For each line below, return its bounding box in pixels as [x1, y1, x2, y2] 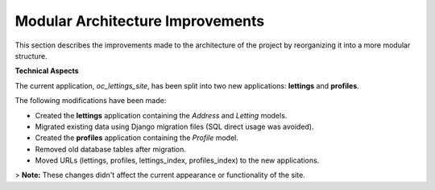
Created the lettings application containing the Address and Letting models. [35, 110, 288, 120]
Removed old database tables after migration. [35, 144, 187, 154]
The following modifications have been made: [14, 96, 167, 105]
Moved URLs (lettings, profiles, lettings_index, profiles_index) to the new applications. [35, 155, 320, 165]
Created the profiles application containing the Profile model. [35, 133, 239, 142]
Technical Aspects [14, 66, 80, 76]
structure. [14, 51, 48, 60]
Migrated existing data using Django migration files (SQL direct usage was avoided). [35, 122, 314, 131]
